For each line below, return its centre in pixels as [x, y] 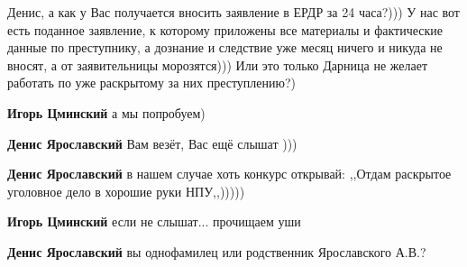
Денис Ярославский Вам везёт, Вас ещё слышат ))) [152, 143]
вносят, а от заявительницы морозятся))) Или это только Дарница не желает [218, 64]
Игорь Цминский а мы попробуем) [106, 112]
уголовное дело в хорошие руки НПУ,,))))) [126, 191]
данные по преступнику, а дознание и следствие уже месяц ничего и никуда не [225, 47]
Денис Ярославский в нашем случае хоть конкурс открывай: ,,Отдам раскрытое [229, 174]
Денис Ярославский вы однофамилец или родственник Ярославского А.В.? [217, 251]
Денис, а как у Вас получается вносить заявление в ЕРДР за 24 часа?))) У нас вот [233, 12]
